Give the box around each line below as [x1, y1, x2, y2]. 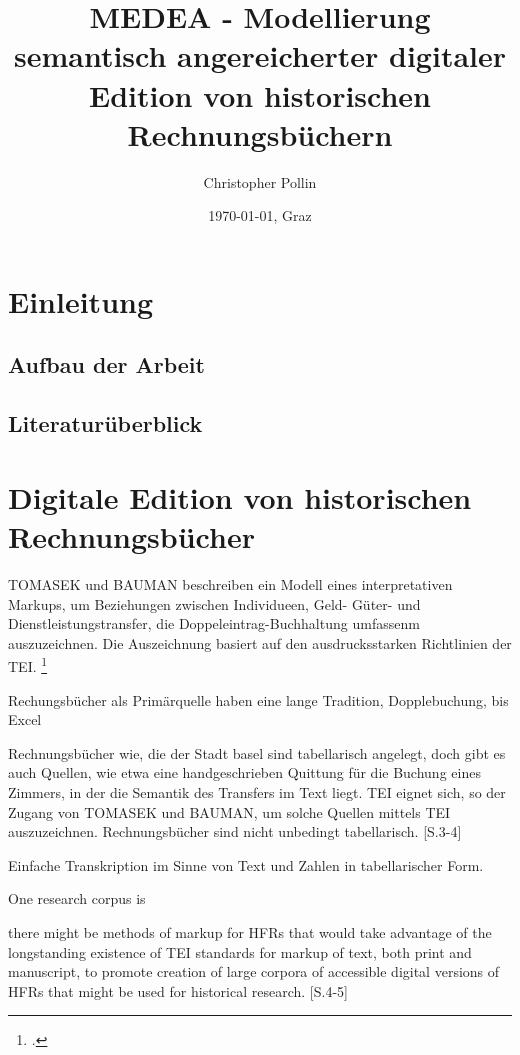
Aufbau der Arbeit [8, 349, 205, 380]
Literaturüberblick [8, 408, 203, 439]
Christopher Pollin [203, 171, 317, 192]
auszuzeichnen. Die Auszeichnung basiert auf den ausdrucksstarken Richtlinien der [8, 632, 512, 653]
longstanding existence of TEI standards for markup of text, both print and [8, 941, 472, 962]
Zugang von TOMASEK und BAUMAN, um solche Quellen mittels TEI [8, 801, 451, 822]
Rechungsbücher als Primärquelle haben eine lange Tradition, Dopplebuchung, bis [8, 689, 509, 710]
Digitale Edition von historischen [8, 476, 472, 517]
